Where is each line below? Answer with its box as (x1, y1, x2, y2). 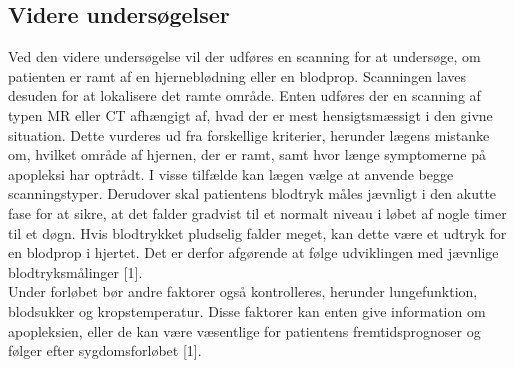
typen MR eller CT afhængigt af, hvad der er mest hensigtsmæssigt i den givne (8, 104, 493, 125)
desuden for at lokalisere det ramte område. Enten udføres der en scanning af (8, 85, 481, 106)
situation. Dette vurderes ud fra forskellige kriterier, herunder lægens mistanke (8, 124, 490, 145)
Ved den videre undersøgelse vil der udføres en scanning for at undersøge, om (8, 46, 481, 67)
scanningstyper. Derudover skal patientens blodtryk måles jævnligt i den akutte (8, 183, 497, 204)
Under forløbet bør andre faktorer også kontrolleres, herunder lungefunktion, (8, 281, 478, 302)
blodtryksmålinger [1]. (8, 261, 143, 282)
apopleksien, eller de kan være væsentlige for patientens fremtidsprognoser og (8, 320, 481, 341)
